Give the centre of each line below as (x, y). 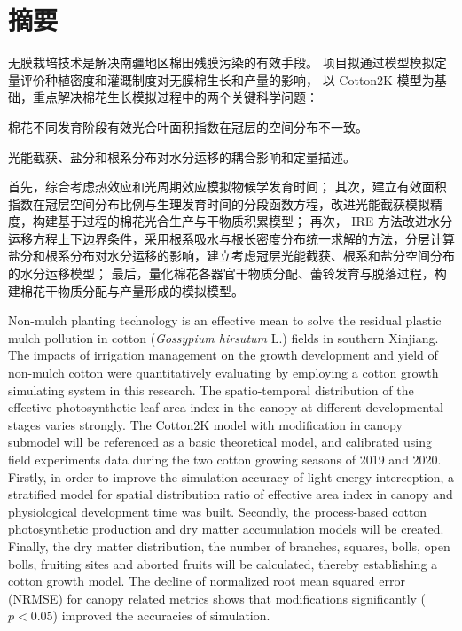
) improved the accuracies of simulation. (161, 615)
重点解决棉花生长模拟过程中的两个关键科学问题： (175, 97)
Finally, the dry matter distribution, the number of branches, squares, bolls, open (229, 545)
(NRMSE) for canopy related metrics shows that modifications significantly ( (217, 598)
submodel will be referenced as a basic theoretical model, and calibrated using (220, 442)
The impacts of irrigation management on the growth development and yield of (223, 355)
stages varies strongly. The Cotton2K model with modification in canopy (205, 424)
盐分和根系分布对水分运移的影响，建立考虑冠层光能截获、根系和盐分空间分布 (231, 256)
